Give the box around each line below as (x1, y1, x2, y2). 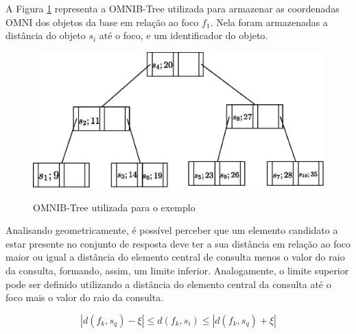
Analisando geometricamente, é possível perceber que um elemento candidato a (5, 223, 338, 237)
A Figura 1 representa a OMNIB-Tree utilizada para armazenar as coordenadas (5, 1, 340, 15)
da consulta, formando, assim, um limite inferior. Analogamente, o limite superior (5, 263, 349, 278)
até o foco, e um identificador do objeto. (99, 28, 268, 43)
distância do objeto (5, 28, 86, 43)
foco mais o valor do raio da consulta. (5, 290, 164, 305)
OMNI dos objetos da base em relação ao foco (5, 14, 199, 29)
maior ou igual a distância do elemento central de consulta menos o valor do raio (5, 250, 345, 264)
